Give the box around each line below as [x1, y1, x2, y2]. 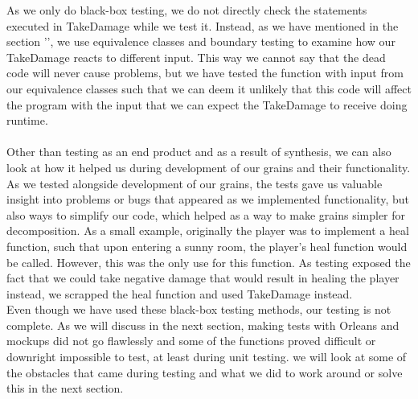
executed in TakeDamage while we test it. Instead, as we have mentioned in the [6, 17, 399, 34]
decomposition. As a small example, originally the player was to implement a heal [6, 222, 409, 239]
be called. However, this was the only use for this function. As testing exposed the [6, 253, 411, 270]
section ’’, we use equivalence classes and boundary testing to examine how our [6, 33, 395, 50]
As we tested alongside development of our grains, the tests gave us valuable [6, 175, 383, 191]
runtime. [6, 112, 48, 129]
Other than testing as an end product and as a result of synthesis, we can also [6, 143, 391, 160]
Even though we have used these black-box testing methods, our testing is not [6, 301, 391, 318]
